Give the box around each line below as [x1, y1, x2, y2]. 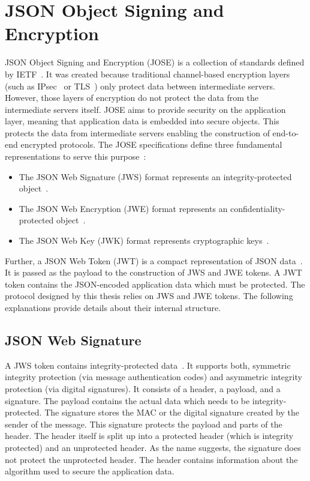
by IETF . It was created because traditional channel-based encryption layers [5, 67, 290, 80]
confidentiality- [230, 202, 285, 214]
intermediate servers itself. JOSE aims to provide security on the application [5, 103, 286, 115]
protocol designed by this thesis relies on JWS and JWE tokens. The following [5, 289, 293, 302]
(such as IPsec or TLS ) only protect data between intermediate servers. [5, 79, 275, 92]
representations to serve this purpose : [5, 150, 146, 163]
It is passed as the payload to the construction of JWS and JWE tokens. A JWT [5, 266, 302, 279]
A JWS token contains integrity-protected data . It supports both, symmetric [5, 358, 291, 371]
